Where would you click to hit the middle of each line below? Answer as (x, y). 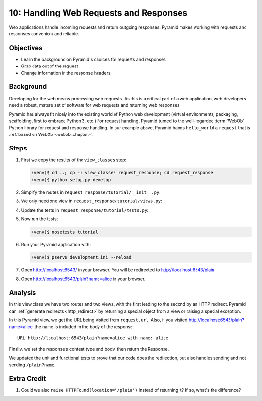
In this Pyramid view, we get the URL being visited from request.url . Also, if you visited (98, 320)
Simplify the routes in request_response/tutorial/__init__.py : (91, 192)
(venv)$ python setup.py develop (71, 179)
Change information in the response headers (66, 73)
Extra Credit (27, 378)
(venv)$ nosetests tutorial (65, 232)
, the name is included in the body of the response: (83, 327)
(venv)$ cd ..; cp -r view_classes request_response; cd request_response (122, 173)
